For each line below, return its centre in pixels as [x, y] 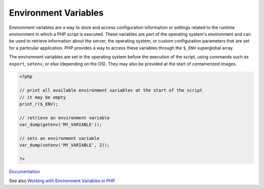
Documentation [24, 172]
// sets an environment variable [59, 138]
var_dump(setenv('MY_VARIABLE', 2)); [65, 145]
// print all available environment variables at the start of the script [111, 90]
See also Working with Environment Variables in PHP [62, 181]
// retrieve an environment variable [65, 118]
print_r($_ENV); [39, 104]
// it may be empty [43, 97]
